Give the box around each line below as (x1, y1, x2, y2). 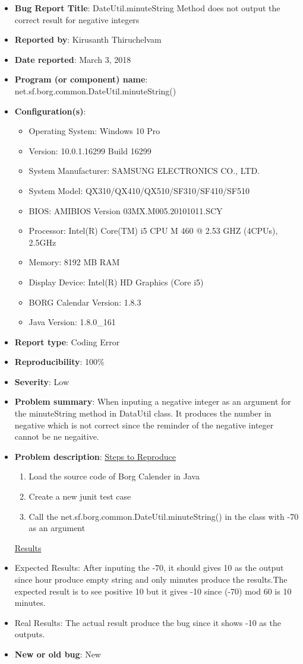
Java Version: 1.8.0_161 (29, 316, 116, 328)
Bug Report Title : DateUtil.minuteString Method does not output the (14, 2, 280, 14)
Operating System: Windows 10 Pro (29, 125, 160, 137)
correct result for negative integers (14, 13, 140, 26)
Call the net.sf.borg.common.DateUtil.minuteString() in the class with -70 (29, 510, 299, 522)
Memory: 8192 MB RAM (29, 256, 120, 268)
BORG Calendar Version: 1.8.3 (29, 296, 141, 308)
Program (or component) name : (14, 73, 148, 85)
